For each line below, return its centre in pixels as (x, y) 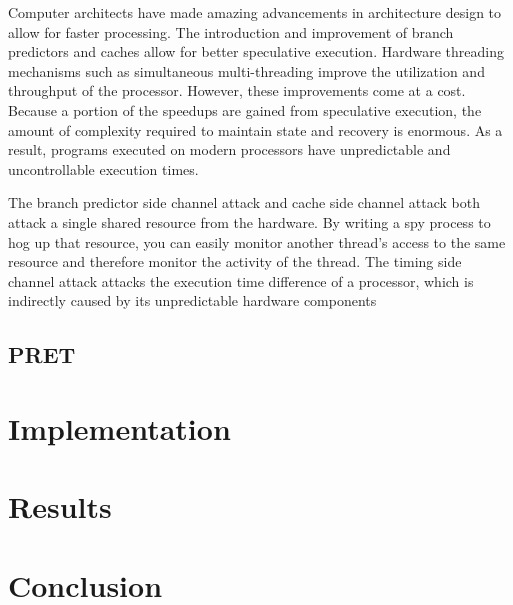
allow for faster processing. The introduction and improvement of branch (231, 31)
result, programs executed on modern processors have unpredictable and (229, 149)
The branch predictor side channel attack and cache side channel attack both (244, 202)
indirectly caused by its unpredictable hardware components (192, 300)
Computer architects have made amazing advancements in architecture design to (255, 12)
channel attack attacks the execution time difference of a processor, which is (241, 280)
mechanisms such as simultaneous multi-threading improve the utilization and (246, 70)
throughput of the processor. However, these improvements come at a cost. (237, 90)
